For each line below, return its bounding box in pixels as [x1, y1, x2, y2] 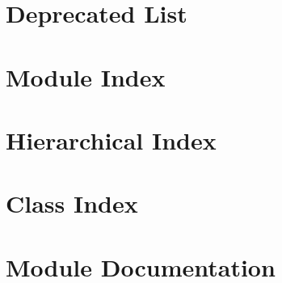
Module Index [6, 60, 166, 93]
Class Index [6, 187, 138, 220]
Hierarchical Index [6, 123, 217, 156]
